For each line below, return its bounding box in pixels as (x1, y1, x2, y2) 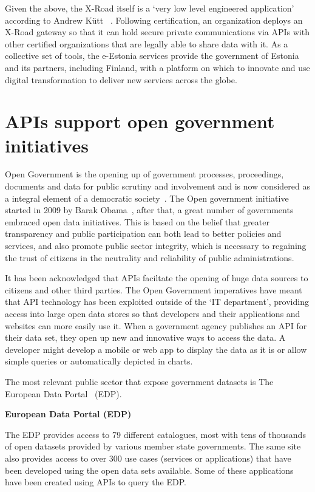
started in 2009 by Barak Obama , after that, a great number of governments (5, 203, 294, 216)
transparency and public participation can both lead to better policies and (5, 227, 282, 240)
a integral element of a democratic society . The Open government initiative (5, 191, 289, 204)
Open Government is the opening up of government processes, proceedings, (5, 168, 284, 180)
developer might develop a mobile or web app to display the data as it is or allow (5, 343, 307, 355)
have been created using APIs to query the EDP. (5, 476, 186, 488)
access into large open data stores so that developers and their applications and (5, 307, 300, 319)
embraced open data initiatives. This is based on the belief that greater (5, 215, 269, 228)
